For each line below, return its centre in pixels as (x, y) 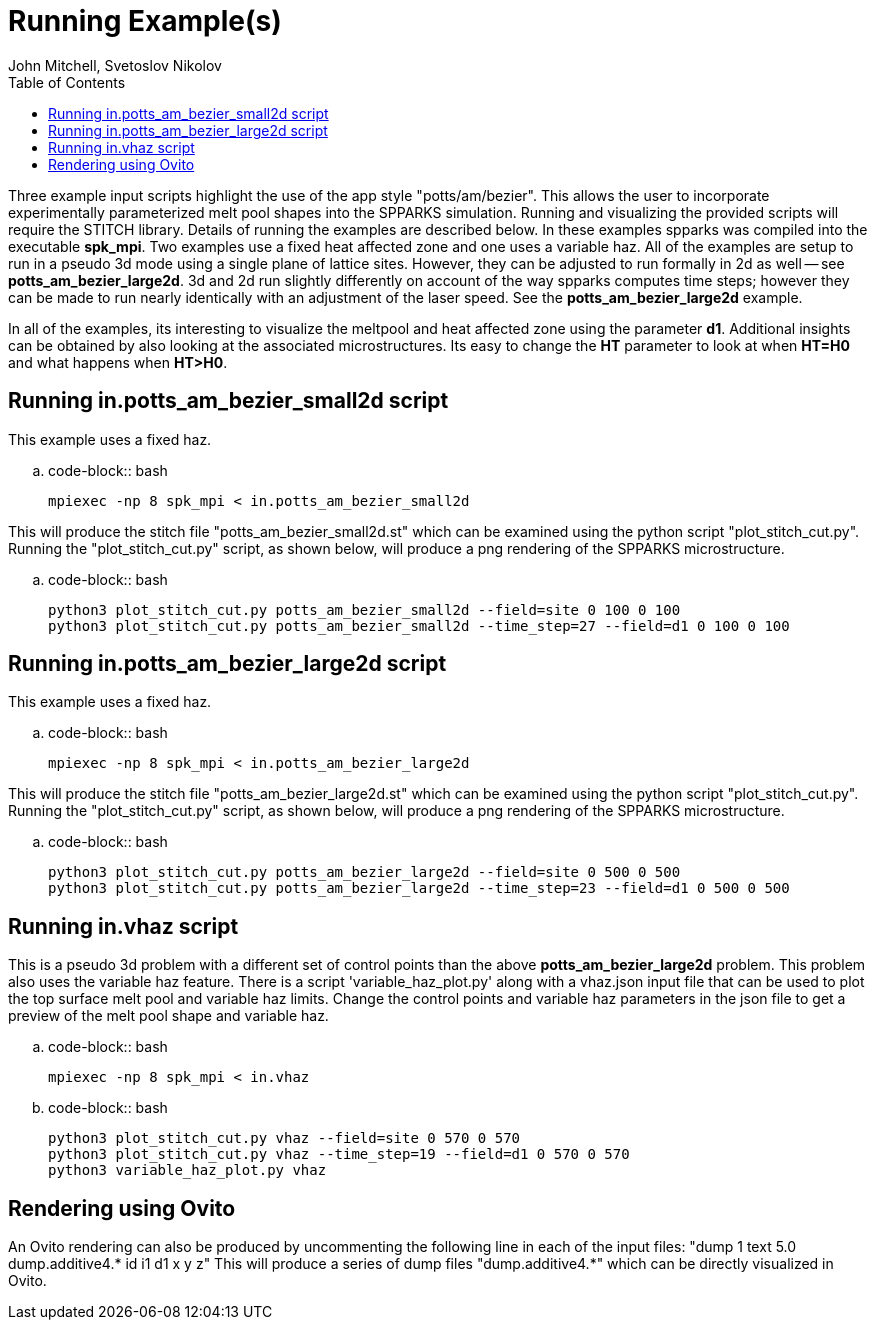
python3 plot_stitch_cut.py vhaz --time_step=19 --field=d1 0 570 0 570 (339, 1154)
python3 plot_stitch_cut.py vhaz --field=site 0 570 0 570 (284, 1138)
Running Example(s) (145, 21)
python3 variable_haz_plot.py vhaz (187, 1170)
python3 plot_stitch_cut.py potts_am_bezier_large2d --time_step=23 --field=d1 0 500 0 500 (419, 888)
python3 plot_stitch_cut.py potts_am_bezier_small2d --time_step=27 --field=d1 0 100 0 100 (419, 625)
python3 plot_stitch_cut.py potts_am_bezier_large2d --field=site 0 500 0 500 (364, 872)
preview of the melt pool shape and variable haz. (168, 1016)
